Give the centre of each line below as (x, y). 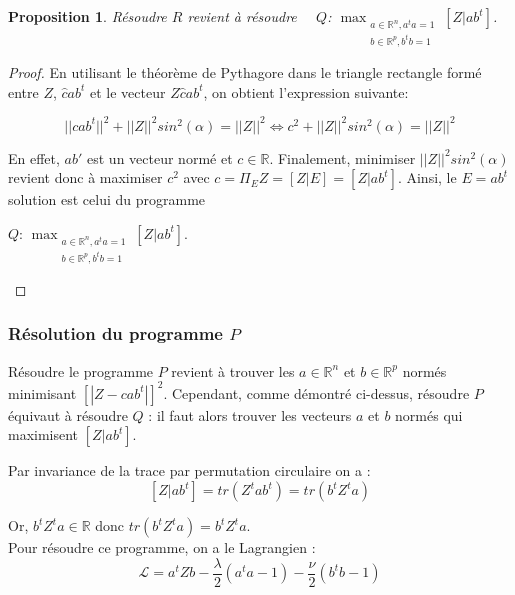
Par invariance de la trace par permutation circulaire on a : (189, 470)
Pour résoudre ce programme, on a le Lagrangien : (162, 547)
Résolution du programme (115, 333)
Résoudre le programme (81, 370)
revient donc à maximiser (85, 177)
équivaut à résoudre (68, 414)
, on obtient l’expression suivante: (306, 91)
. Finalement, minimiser (342, 157)
